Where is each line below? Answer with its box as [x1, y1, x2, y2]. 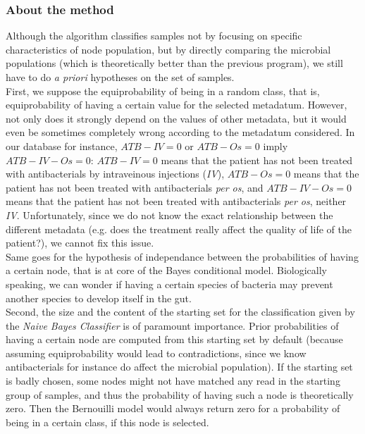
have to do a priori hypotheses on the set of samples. [6, 70, 235, 84]
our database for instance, [6, 138, 118, 153]
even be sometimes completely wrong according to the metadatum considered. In [6, 125, 355, 139]
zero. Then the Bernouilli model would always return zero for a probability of [6, 401, 340, 416]
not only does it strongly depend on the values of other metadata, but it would [6, 111, 347, 125]
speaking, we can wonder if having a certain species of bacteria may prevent [6, 276, 333, 291]
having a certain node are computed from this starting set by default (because [6, 332, 343, 347]
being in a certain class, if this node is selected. [6, 414, 209, 429]
